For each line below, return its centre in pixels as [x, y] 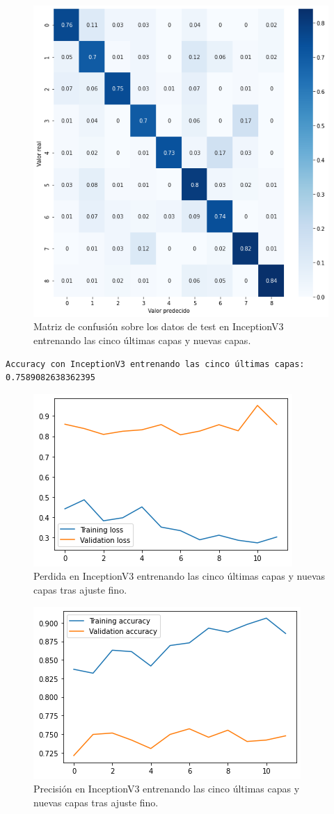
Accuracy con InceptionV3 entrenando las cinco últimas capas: [155, 364]
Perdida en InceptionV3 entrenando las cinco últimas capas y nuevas [180, 576]
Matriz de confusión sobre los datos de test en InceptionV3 [159, 326]
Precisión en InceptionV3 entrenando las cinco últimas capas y [167, 789]
